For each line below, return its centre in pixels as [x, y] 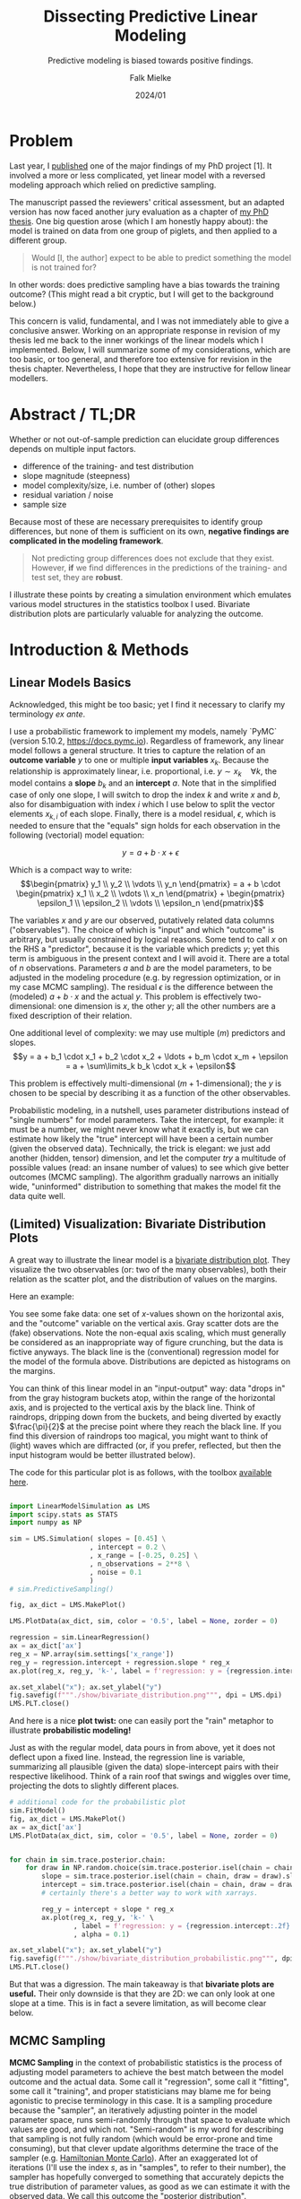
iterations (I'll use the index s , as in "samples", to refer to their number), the [148, 2167]
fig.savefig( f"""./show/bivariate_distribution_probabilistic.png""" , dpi [152, 1959]
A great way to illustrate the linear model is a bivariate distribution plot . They [150, 1260]
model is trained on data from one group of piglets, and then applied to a [143, 230]
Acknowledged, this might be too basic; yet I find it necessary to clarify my [147, 704]
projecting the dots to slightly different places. [94, 1786]
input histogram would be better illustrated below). [102, 1455]
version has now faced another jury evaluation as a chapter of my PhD [139, 212]
